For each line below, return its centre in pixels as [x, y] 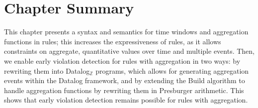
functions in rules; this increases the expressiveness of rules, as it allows [113, 41]
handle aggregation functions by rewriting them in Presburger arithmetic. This [124, 90]
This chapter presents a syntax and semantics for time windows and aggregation [126, 32]
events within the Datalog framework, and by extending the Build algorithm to [125, 80]
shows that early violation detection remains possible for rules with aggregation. [126, 100]
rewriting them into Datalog [47, 70]
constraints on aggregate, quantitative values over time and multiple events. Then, [129, 51]
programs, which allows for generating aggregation [172, 70]
